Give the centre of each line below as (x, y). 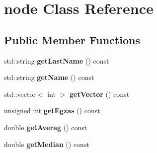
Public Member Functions (72, 39)
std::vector (20, 94)
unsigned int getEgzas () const (52, 111)
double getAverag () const (46, 127)
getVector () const (99, 94)
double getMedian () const (47, 144)
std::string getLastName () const (57, 60)
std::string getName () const (49, 77)
